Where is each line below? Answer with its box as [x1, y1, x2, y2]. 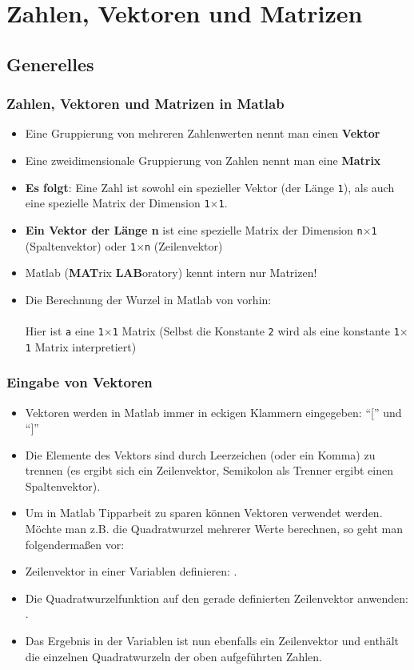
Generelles [6, 51, 94, 76]
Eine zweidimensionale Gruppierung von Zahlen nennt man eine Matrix [25, 151, 381, 168]
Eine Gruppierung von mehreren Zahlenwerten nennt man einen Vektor [25, 125, 380, 142]
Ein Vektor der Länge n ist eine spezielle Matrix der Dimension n [25, 221, 363, 238]
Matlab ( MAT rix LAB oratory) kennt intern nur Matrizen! [25, 264, 317, 281]
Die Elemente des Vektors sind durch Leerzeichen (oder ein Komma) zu [25, 446, 376, 463]
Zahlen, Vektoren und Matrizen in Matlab [6, 94, 285, 114]
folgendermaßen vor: [25, 536, 125, 552]
